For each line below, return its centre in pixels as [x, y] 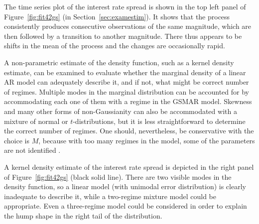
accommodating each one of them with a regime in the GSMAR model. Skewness [128, 101]
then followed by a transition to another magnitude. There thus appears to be [123, 36]
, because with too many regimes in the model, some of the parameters [147, 140]
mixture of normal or [36, 121]
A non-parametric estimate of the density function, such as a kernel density [119, 62]
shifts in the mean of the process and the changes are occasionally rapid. [115, 46]
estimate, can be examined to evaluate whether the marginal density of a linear [125, 72]
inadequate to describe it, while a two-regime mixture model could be [110, 196]
